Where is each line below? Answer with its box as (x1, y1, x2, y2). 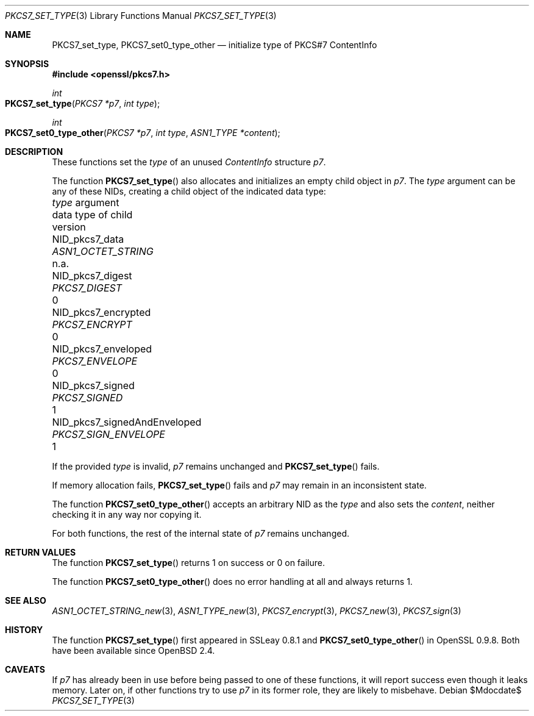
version (52, 221, 86, 233)
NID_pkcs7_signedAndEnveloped (52, 416, 202, 428)
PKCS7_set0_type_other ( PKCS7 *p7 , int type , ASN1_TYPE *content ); (5, 127, 280, 138)
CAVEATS (5, 664, 45, 675)
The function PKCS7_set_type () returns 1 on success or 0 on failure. (52, 557, 325, 568)
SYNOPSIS (5, 59, 49, 69)
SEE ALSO (5, 595, 46, 606)
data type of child (52, 209, 133, 221)
